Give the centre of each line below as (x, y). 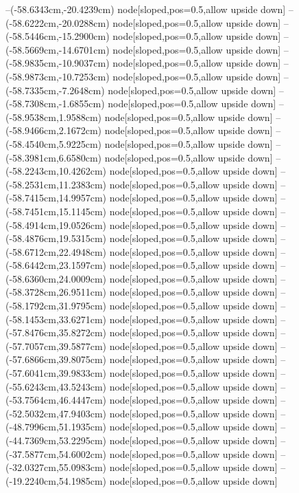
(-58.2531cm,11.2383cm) (56, 184)
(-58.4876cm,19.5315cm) (56, 238)
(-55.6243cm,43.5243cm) (56, 386)
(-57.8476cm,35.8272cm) (56, 332)
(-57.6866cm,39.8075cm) (56, 359)
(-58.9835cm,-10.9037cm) (58, 63)
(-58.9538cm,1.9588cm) (53, 117)
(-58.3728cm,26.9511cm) (56, 292)
